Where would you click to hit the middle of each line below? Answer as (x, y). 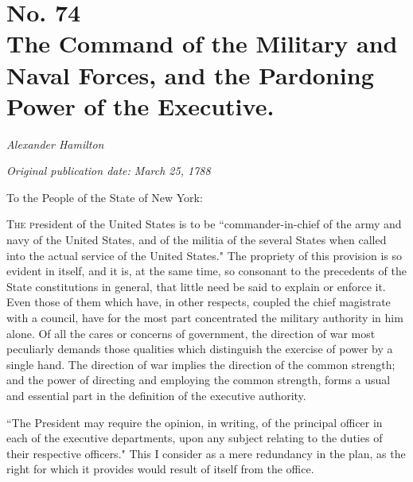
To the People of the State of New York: (105, 197)
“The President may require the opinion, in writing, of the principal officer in (195, 422)
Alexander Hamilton (55, 144)
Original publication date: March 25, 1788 (109, 171)
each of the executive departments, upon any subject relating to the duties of (195, 438)
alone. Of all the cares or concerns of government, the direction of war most (191, 333)
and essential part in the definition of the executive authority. (156, 395)
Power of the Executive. (140, 105)
